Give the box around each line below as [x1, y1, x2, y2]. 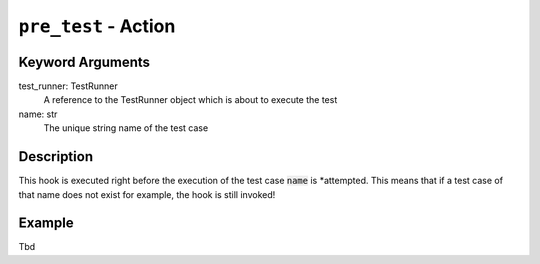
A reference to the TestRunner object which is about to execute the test [43, 94, 338, 106]
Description [18, 148, 94, 165]
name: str [18, 108, 58, 120]
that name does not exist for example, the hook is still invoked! [18, 188, 276, 200]
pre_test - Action [18, 15, 176, 37]
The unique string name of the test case [43, 122, 209, 134]
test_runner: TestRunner [18, 80, 119, 92]
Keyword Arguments [18, 53, 150, 70]
